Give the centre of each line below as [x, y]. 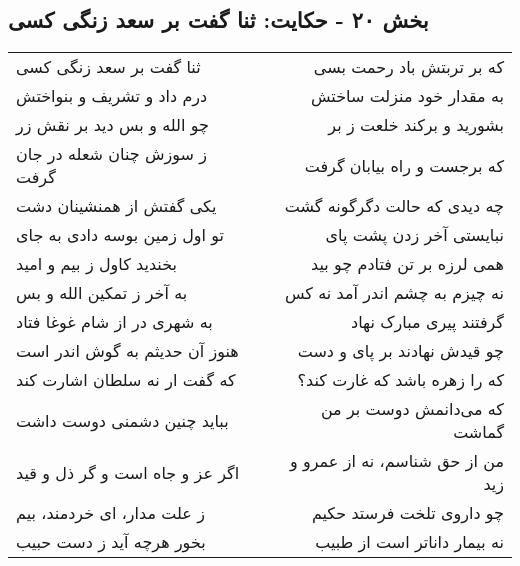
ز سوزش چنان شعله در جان [112, 154]
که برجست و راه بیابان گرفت [404, 165]
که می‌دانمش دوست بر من [412, 409]
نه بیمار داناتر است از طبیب [409, 542]
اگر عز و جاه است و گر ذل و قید [128, 472]
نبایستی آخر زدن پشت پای [414, 235]
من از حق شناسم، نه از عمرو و [396, 461]
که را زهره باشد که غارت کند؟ [400, 380]
